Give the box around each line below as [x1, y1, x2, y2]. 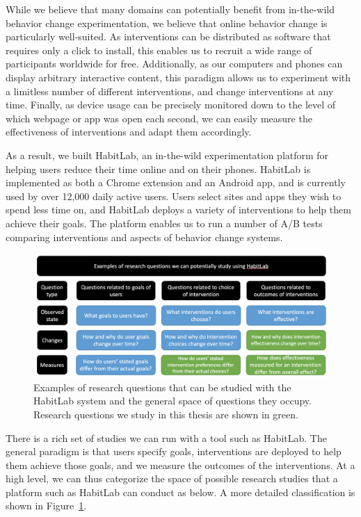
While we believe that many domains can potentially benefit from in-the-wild [6, 2, 335, 16]
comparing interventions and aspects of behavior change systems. [6, 229, 283, 244]
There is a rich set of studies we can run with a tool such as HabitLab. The [6, 430, 327, 445]
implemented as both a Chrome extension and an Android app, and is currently [6, 175, 346, 190]
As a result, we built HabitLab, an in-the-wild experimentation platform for [6, 147, 329, 162]
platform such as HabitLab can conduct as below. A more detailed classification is [6, 484, 355, 499]
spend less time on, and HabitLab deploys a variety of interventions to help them [6, 202, 351, 217]
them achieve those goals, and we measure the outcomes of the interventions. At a [6, 457, 355, 472]
